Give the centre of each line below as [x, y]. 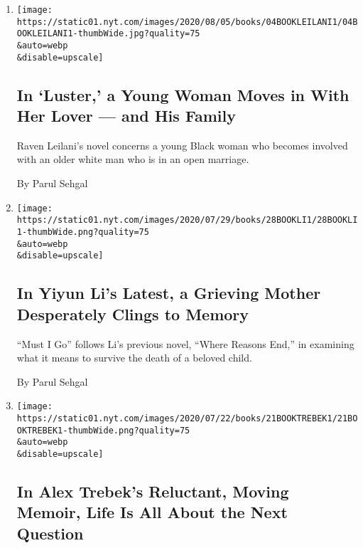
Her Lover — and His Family [126, 116]
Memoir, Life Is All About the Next [152, 512]
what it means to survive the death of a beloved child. [134, 358]
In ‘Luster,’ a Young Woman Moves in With [183, 94]
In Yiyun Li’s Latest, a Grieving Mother [169, 293]
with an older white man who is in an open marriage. [133, 159]
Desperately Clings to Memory [133, 313]
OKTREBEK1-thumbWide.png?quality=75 [103, 430]
